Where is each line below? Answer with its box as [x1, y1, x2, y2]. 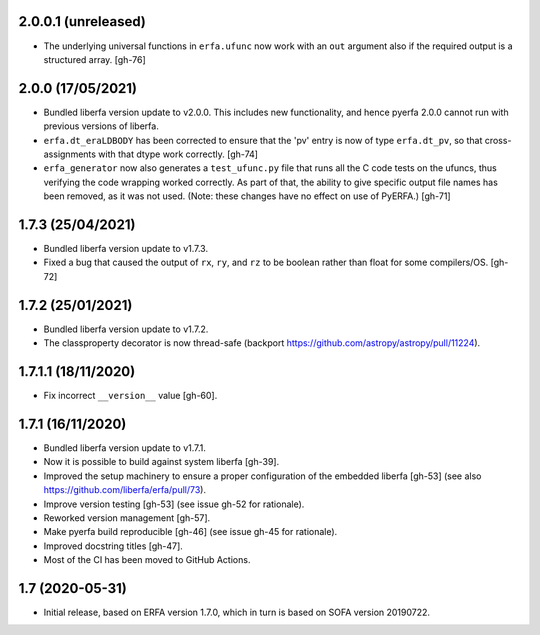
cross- [484, 134, 512, 146]
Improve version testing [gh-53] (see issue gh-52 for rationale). [43, 498, 305, 510]
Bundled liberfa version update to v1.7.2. [43, 323, 209, 335]
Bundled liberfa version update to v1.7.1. [43, 441, 207, 454]
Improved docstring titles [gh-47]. [43, 540, 184, 552]
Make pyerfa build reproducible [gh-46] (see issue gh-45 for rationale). [43, 526, 338, 538]
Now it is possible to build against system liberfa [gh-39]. [43, 456, 280, 468]
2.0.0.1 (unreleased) [18, 13, 147, 30]
